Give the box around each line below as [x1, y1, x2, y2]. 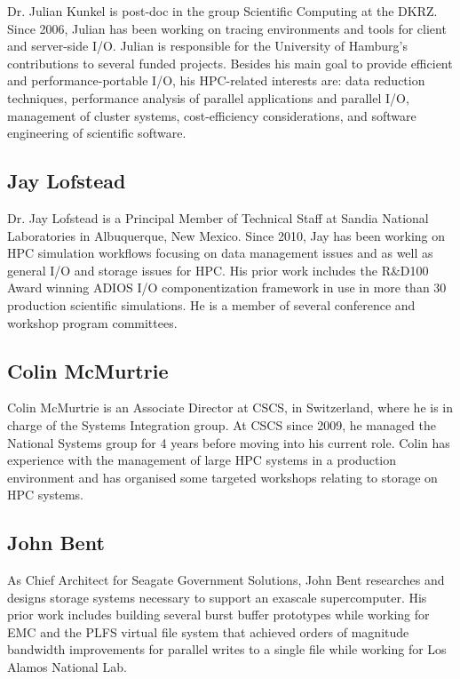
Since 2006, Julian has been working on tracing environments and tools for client [7, 19, 447, 37]
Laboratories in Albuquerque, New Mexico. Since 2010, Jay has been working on [7, 226, 446, 244]
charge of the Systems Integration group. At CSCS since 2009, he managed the [7, 415, 436, 434]
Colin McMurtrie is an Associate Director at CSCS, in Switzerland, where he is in [7, 398, 454, 417]
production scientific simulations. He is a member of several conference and [7, 295, 416, 314]
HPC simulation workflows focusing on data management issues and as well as [7, 244, 433, 262]
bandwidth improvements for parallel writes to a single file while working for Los [7, 640, 447, 659]
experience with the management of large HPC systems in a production [7, 451, 397, 469]
